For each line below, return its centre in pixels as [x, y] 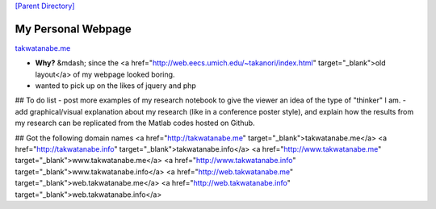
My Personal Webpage [73, 29]
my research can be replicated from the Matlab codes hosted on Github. [135, 123]
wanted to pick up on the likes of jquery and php [116, 86]
